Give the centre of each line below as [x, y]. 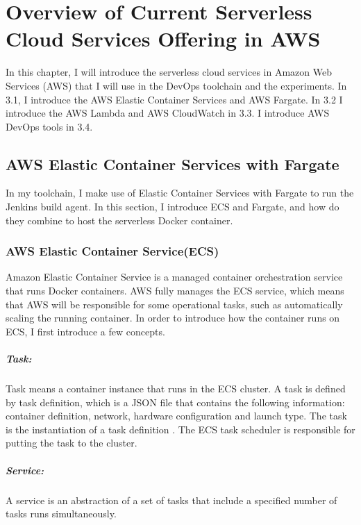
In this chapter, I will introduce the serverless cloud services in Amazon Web [169, 72]
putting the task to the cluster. [72, 443]
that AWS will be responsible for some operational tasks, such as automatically [174, 304]
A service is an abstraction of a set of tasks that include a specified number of [171, 500]
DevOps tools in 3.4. [49, 126]
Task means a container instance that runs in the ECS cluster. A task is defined [176, 389]
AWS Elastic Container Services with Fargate [173, 164]
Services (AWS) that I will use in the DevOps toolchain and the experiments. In [176, 85]
